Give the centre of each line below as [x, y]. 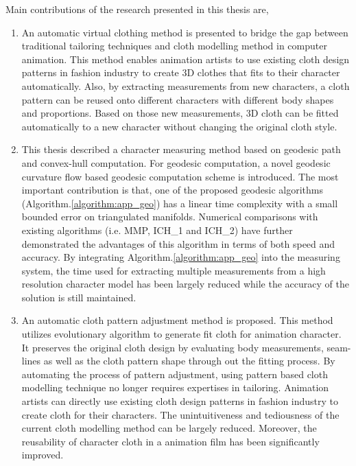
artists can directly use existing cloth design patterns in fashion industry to [180, 401]
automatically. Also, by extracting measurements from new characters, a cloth [186, 85]
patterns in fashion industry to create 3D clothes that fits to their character [181, 72]
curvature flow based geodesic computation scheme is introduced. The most [180, 176]
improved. [43, 455]
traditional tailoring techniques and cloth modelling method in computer [174, 46]
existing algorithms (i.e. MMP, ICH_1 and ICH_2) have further [157, 230]
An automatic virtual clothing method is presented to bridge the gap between [185, 32]
